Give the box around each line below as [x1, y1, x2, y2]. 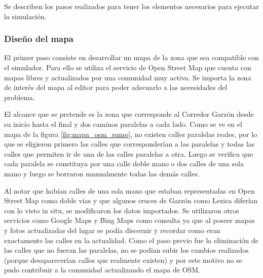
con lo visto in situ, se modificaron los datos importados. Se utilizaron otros [4, 205, 239, 215]
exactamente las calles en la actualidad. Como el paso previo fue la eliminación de [4, 235, 258, 245]
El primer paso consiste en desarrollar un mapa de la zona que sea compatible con [4, 52, 259, 63]
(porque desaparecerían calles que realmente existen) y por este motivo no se [4, 254, 242, 265]
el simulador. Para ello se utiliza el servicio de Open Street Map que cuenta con [4, 62, 251, 72]
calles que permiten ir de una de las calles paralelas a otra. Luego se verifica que [4, 148, 253, 159]
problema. [4, 91, 35, 102]
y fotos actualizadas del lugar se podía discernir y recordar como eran [4, 224, 220, 235]
